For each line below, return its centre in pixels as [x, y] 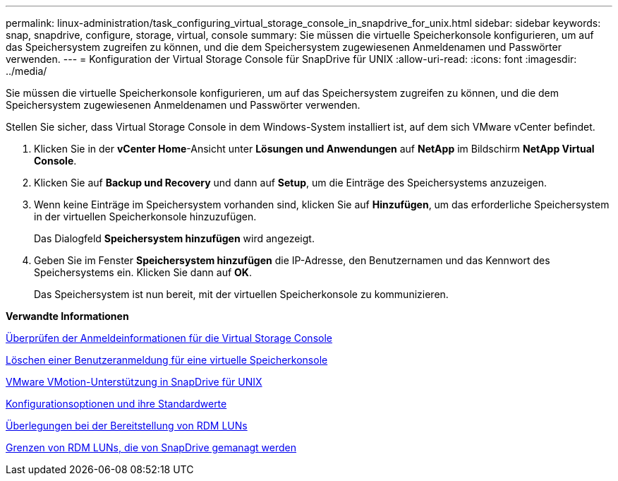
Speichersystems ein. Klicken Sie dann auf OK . [143, 272]
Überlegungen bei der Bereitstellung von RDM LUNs [127, 426]
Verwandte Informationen [67, 316]
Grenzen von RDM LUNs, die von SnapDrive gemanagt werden [151, 447]
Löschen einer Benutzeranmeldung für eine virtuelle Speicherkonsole [167, 360]
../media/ [26, 71]
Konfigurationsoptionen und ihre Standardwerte [116, 404]
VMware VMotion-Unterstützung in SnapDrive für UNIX [134, 382]
